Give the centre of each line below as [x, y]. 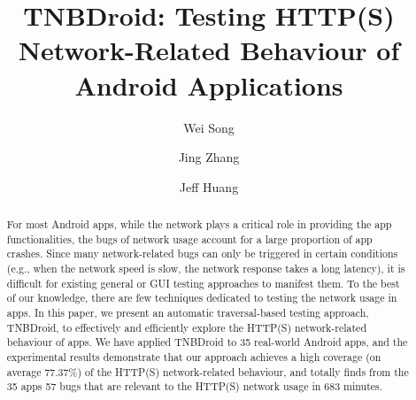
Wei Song [209, 127]
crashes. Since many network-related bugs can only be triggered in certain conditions [202, 254]
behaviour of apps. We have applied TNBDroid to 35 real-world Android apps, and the [207, 342]
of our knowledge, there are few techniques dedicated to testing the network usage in [202, 298]
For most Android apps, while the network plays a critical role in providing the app [199, 224]
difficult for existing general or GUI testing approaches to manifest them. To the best [203, 283]
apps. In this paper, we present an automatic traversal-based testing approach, [188, 313]
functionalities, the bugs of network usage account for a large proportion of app [189, 238]
